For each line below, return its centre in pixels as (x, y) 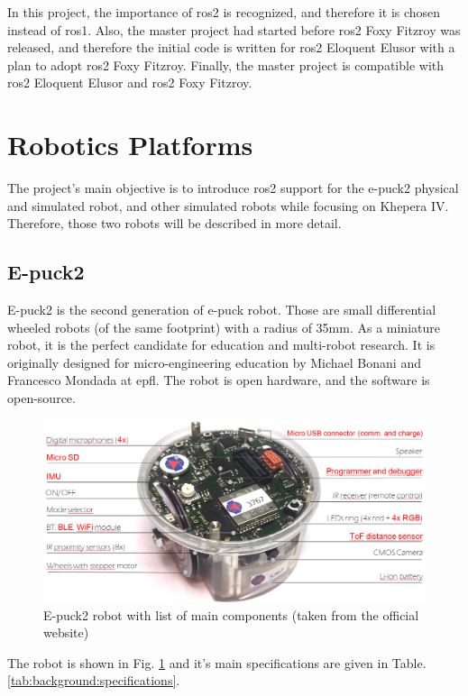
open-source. (41, 398)
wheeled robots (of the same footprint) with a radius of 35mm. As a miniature (224, 327)
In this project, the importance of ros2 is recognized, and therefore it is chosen (224, 12)
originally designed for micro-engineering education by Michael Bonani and (214, 362)
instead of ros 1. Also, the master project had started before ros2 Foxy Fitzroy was (234, 29)
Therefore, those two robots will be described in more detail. (174, 223)
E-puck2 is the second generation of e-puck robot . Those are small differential (222, 310)
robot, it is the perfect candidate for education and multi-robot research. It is (221, 345)
